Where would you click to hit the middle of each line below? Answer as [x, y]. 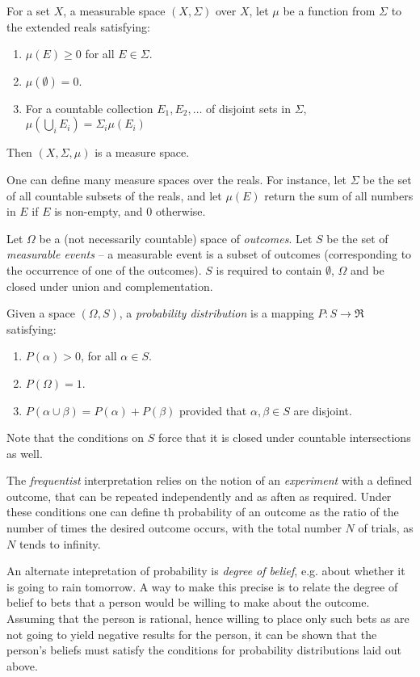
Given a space [41, 313]
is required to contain [269, 269]
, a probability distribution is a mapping [216, 313]
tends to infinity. [60, 543]
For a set [28, 11]
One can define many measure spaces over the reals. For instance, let [177, 179]
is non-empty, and [99, 211]
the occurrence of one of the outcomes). [104, 269]
